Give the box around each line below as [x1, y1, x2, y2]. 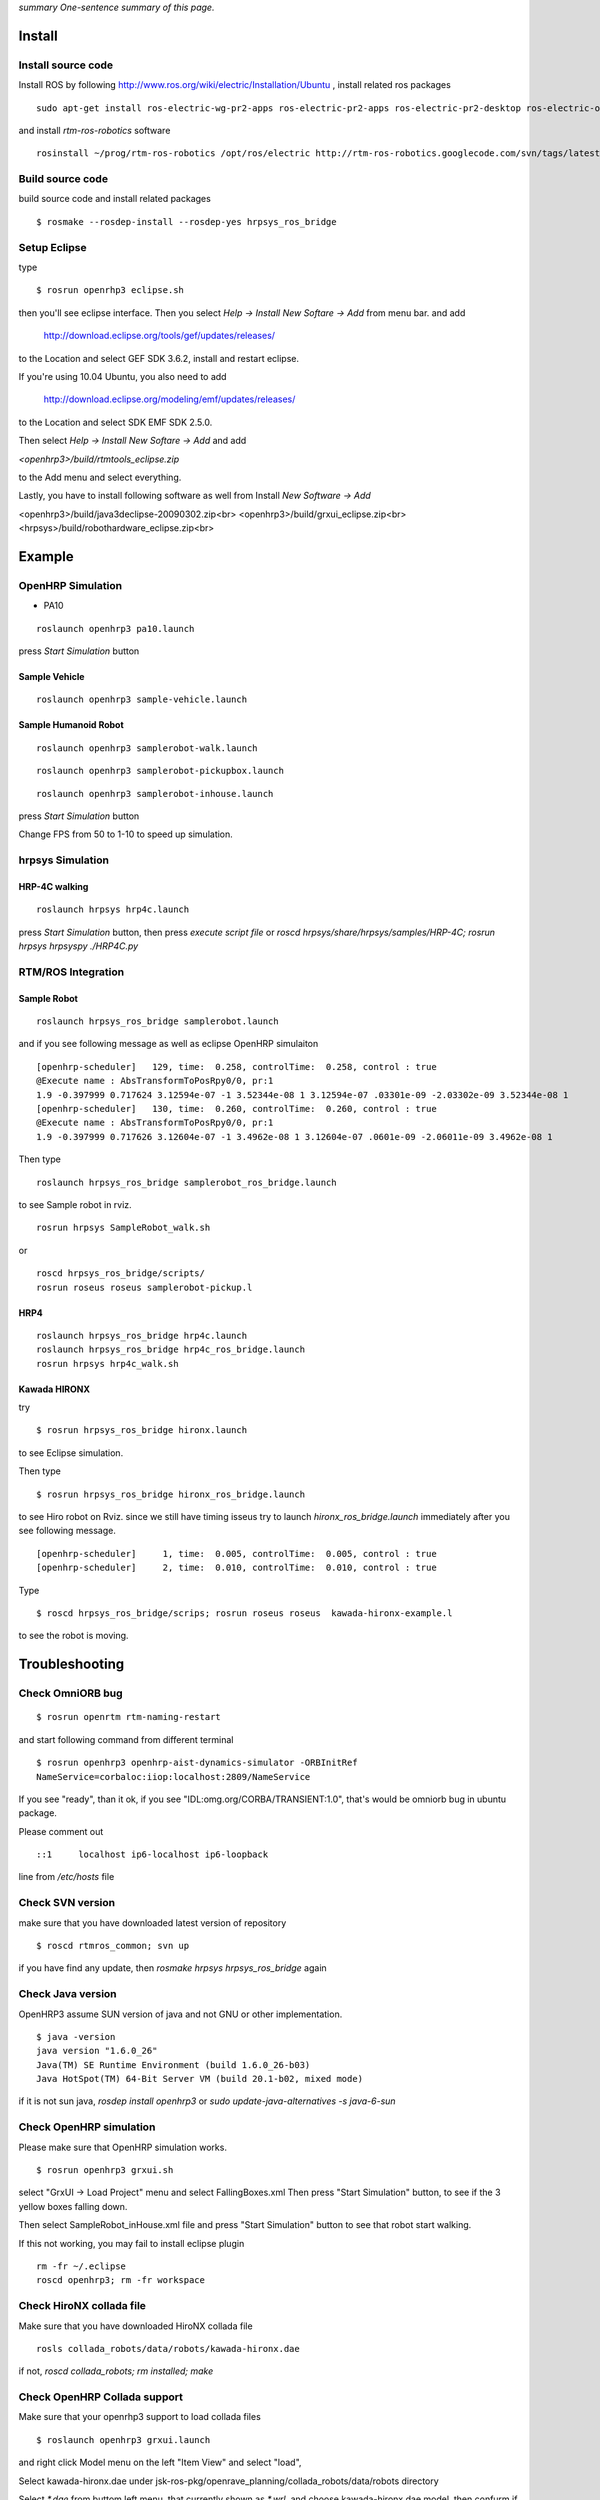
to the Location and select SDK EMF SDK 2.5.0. [18, 416, 213, 428]
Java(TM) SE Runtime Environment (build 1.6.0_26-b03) [36, 2059, 311, 2070]
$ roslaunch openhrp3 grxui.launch [36, 2434, 211, 2445]
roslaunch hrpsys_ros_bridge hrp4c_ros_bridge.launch [36, 1344, 305, 1355]
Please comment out [18, 1825, 104, 1837]
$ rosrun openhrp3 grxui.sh [36, 2165, 174, 2176]
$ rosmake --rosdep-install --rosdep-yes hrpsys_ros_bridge [36, 216, 337, 227]
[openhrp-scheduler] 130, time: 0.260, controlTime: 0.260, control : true [36, 1103, 437, 1114]
